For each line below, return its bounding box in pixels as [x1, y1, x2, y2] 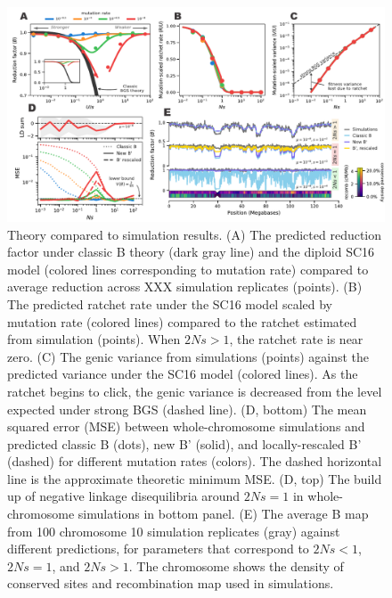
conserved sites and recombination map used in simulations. [7, 574, 334, 593]
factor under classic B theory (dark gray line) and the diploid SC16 [7, 242, 375, 261]
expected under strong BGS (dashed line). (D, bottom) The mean [7, 399, 367, 418]
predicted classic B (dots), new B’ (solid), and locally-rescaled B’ [7, 434, 362, 453]
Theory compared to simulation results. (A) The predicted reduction [7, 225, 382, 243]
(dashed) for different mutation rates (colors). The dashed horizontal [7, 452, 382, 471]
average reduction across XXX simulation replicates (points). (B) [7, 277, 363, 296]
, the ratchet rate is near [229, 330, 363, 348]
